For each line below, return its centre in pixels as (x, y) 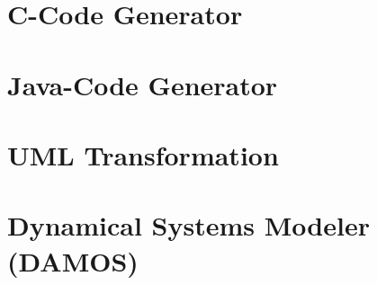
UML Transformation (143, 154)
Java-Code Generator (143, 84)
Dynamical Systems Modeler (188, 225)
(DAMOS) (73, 260)
